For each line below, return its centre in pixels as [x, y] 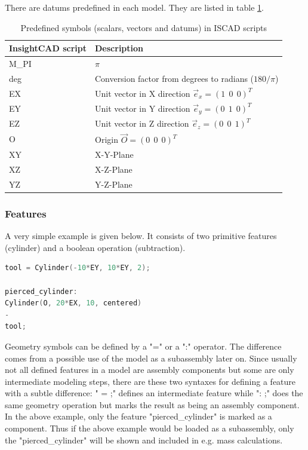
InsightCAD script [48, 48]
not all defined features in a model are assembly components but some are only [150, 370]
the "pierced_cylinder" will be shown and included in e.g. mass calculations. [144, 440]
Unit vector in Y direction [143, 108]
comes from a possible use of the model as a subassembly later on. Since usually [151, 358]
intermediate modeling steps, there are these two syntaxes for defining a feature [150, 381]
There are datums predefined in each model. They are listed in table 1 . [134, 7]
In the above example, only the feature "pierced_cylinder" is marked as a [138, 416]
